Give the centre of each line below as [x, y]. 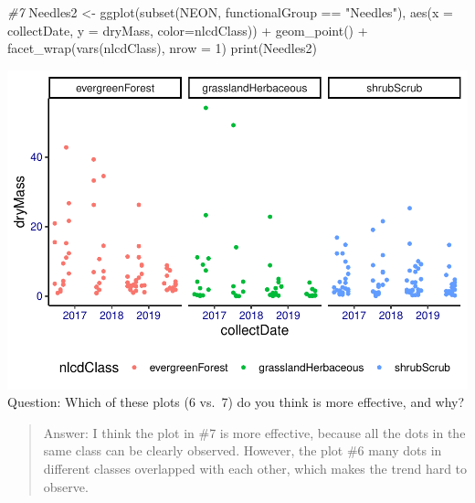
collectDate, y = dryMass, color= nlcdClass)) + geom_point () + [188, 30]
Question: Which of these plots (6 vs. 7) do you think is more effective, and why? [236, 402]
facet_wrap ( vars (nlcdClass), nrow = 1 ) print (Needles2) [162, 48]
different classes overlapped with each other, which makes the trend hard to [255, 469]
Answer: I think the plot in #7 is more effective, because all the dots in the [254, 432]
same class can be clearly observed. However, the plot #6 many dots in [243, 450]
